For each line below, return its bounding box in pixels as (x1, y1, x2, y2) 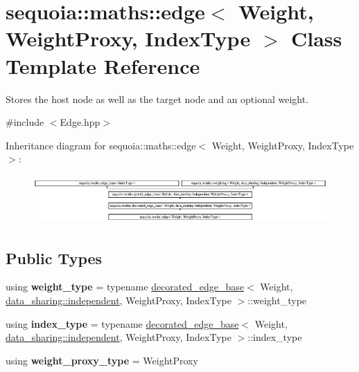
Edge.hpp (60, 115, 100, 129)
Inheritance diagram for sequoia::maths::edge (6, 138, 196, 152)
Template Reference (6, 51, 200, 80)
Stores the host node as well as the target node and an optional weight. (6, 91, 309, 106)
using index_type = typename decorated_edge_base (6, 316, 239, 331)
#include (6, 115, 44, 129)
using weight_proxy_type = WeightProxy (6, 353, 198, 367)
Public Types (6, 247, 103, 268)
